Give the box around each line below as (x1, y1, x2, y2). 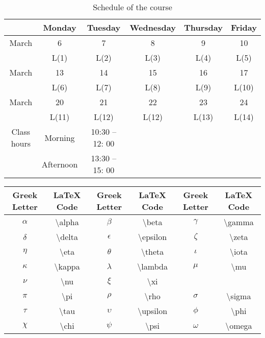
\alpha (55, 216, 79, 228)
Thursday (183, 21, 223, 33)
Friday (230, 21, 257, 33)
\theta (141, 246, 164, 257)
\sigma (226, 290, 251, 302)
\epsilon (138, 231, 167, 243)
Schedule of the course (93, 1, 172, 13)
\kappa (54, 260, 80, 272)
